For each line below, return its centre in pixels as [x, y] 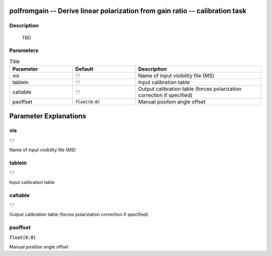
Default [84, 69]
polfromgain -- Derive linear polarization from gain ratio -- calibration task [128, 11]
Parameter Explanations [48, 116]
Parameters [24, 50]
